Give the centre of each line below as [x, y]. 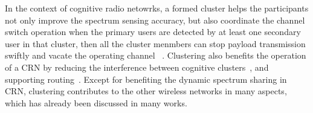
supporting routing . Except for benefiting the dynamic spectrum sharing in [146, 79]
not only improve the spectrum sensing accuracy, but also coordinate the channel [155, 20]
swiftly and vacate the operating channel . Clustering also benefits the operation [156, 55]
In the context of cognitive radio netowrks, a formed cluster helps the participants [157, 8]
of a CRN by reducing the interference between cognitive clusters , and [137, 67]
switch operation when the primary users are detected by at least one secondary [153, 32]
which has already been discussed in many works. [96, 102]
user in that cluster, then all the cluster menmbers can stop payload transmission [155, 43]
